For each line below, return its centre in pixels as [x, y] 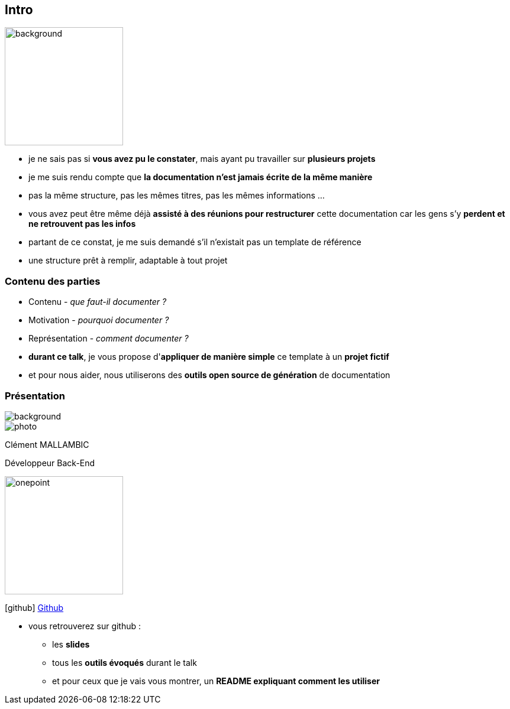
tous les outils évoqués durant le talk [125, 662]
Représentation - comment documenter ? [109, 339]
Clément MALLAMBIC [47, 444]
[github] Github [34, 607]
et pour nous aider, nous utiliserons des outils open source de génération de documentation [209, 375]
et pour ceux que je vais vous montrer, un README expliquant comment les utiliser [216, 681]
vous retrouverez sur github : [85, 626]
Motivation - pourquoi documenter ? [99, 320]
